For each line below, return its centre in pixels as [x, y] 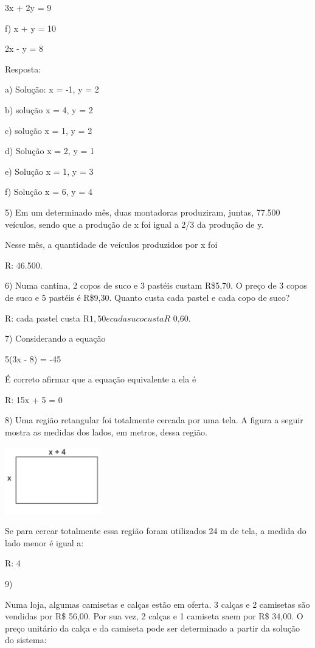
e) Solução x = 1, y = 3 [49, 171]
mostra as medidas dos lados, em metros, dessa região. [106, 432]
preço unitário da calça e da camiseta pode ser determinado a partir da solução [153, 628]
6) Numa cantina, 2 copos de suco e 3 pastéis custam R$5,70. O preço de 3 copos [156, 285]
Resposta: [23, 69]
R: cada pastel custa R [47, 318]
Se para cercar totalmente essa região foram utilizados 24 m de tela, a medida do [156, 531]
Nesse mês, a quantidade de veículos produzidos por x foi [111, 245]
